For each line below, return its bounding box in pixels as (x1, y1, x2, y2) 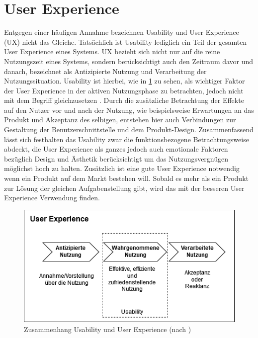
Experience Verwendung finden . (4, 192, 100, 203)
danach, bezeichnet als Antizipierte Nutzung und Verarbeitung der (4, 66, 207, 76)
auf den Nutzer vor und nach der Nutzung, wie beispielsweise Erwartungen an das (4, 104, 254, 115)
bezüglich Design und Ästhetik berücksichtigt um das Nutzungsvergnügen (4, 153, 229, 164)
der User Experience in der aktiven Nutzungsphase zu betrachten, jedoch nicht (4, 85, 244, 95)
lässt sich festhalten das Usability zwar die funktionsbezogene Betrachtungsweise (4, 134, 249, 144)
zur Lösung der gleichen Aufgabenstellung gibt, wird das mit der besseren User (4, 182, 245, 193)
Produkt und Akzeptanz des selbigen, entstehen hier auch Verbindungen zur (4, 114, 236, 125)
